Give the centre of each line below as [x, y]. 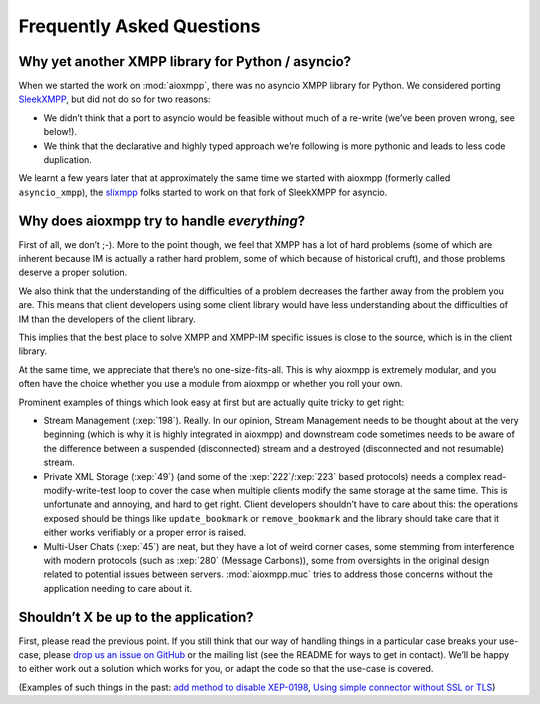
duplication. [67, 160]
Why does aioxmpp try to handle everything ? [162, 220]
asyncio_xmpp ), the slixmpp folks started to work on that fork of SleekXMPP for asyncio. [203, 192]
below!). [60, 132]
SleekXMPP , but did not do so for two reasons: [114, 99]
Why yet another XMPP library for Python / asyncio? [185, 61]
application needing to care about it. [118, 588]
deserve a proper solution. [73, 272]
